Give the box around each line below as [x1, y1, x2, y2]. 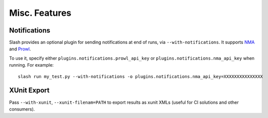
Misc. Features [9, 7, 72, 18]
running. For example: [9, 62, 54, 68]
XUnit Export [9, 86, 50, 95]
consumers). [9, 106, 35, 112]
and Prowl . [9, 46, 31, 52]
